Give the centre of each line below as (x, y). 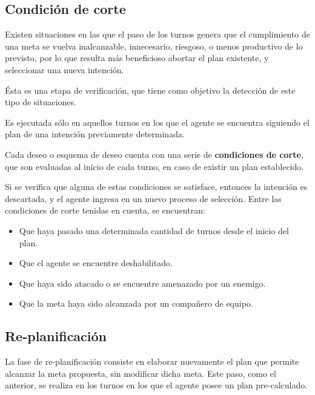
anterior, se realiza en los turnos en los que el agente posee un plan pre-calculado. (156, 385)
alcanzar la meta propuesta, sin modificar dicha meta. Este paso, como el (141, 373)
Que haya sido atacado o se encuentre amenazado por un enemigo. (142, 283)
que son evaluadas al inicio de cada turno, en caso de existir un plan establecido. (154, 166)
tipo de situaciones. (41, 102)
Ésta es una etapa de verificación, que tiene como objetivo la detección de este (150, 90)
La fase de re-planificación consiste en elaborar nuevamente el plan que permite (152, 361)
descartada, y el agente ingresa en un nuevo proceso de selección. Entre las (143, 198)
